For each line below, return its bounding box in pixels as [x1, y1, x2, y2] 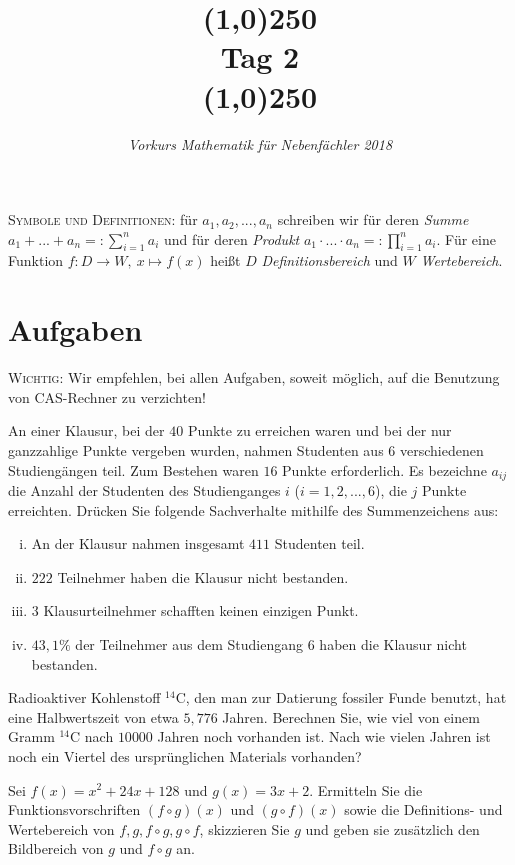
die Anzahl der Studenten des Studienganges [8, 480, 281, 501]
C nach [70, 726, 114, 747]
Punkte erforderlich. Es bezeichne [282, 459, 487, 480]
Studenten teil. [274, 533, 365, 554]
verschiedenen [399, 439, 484, 460]
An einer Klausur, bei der [8, 420, 165, 441]
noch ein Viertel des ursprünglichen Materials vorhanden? [8, 745, 362, 766]
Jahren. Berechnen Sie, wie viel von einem [222, 706, 480, 727]
